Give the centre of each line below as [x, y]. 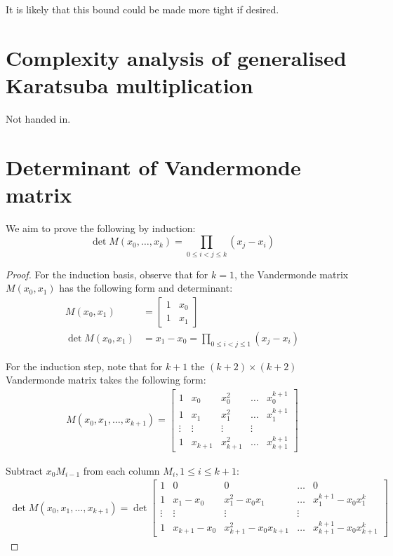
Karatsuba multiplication [129, 84]
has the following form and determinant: [146, 288]
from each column [121, 470]
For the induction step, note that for [84, 366]
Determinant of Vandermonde [153, 167]
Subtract [24, 470]
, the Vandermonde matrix [291, 274]
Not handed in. [38, 118]
